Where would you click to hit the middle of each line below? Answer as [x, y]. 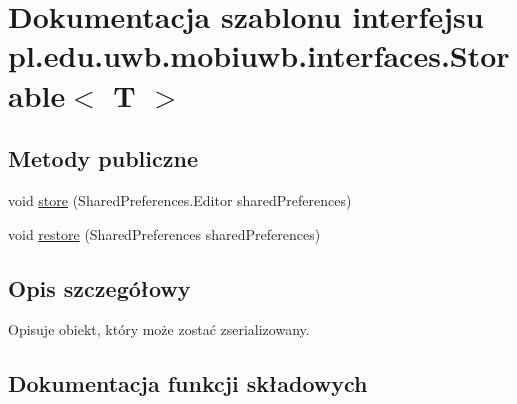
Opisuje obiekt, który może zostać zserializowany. [159, 329]
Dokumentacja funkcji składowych [188, 383]
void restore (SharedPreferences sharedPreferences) [164, 233]
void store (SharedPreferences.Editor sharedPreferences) [180, 199]
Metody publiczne [103, 158]
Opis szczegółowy [99, 287]
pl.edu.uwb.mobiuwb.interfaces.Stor [259, 55]
